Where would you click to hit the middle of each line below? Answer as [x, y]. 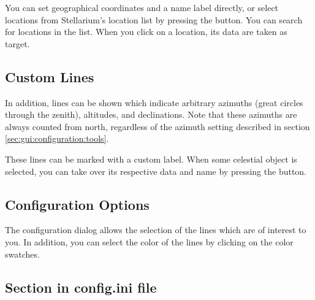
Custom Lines [50, 76]
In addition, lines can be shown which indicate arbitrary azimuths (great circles [154, 102]
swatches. [22, 254]
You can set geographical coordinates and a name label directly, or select [142, 7]
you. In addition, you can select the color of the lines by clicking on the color [149, 241]
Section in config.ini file [81, 287]
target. [17, 43]
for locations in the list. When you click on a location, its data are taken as [146, 32]
